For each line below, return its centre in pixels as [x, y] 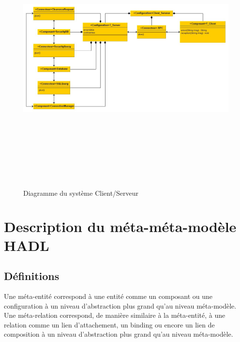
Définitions [32, 276]
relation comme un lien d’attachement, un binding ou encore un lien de [109, 324]
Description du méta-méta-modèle [120, 226]
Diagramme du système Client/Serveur [81, 193]
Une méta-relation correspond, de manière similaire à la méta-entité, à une [115, 315]
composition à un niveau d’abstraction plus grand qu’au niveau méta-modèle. [119, 334]
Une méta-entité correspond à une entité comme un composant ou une [108, 296]
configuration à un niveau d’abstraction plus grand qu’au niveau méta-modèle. [120, 305]
